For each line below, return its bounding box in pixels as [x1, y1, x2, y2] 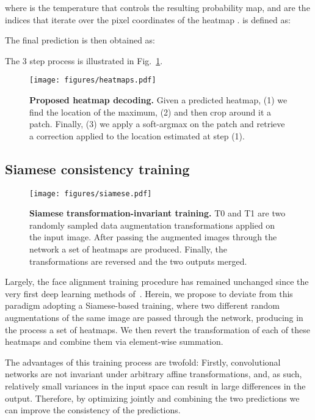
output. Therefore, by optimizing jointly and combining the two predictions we [5, 391, 300, 404]
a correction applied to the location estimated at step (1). [29, 129, 245, 142]
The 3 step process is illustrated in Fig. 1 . [5, 54, 163, 67]
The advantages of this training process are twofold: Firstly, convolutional [5, 355, 281, 368]
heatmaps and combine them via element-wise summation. [5, 335, 223, 348]
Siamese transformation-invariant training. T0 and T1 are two [29, 207, 286, 219]
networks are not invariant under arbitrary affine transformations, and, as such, [5, 367, 302, 380]
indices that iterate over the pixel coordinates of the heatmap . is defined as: [5, 13, 291, 26]
